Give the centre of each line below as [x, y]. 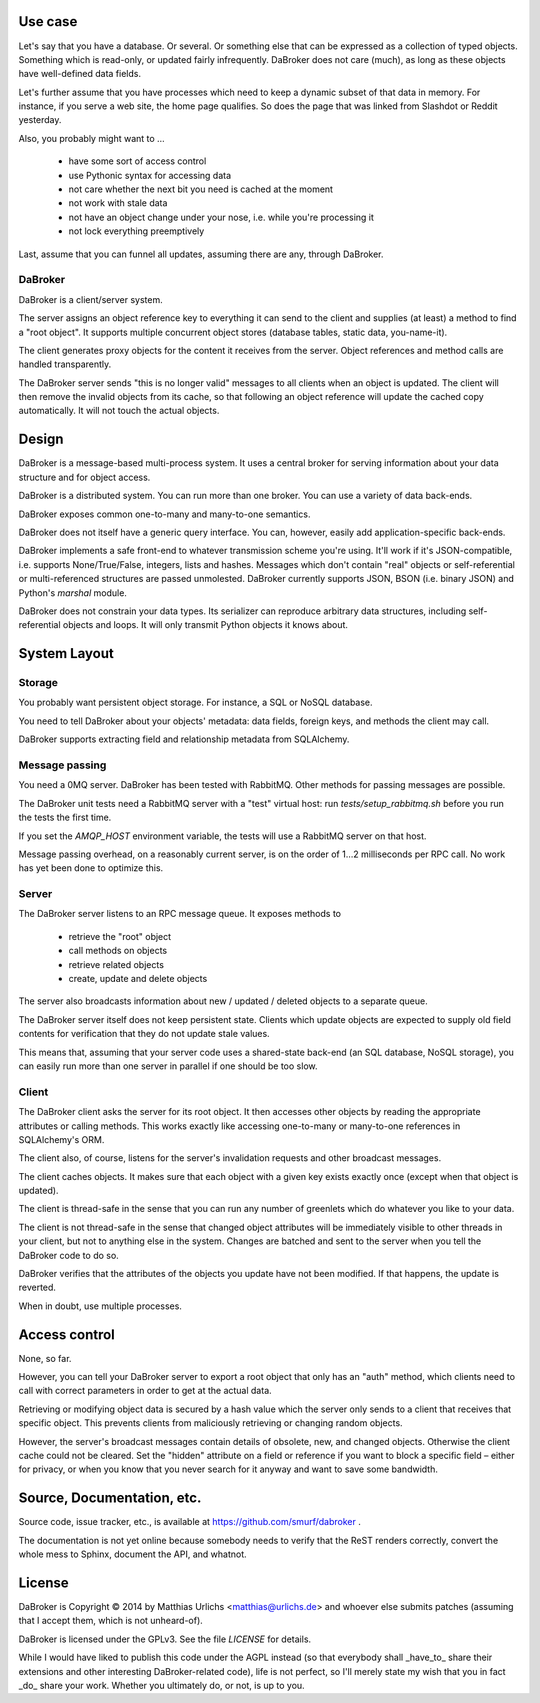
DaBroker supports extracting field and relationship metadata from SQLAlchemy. [184, 739]
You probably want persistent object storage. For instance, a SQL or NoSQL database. [196, 702]
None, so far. [45, 1358]
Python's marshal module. [72, 592]
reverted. [37, 1287]
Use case [48, 21]
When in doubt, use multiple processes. [100, 1306]
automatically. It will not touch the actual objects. [119, 411]
